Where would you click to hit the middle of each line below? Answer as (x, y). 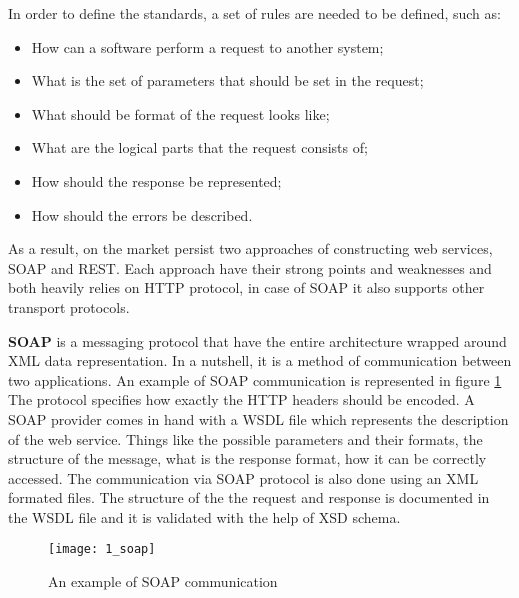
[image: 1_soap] (102, 549)
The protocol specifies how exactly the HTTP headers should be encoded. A (241, 399)
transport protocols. (69, 306)
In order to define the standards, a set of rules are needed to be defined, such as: (254, 13)
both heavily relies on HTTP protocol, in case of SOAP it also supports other (246, 287)
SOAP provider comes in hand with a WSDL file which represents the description (258, 418)
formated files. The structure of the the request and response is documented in (249, 497)
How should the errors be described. (142, 214)
